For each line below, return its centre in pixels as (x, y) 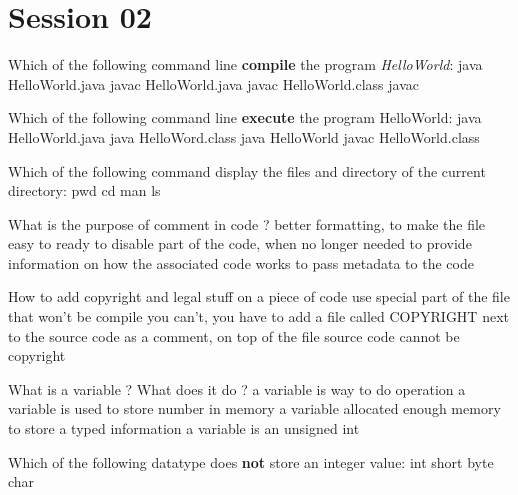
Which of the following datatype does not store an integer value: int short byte (251, 461)
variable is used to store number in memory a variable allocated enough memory (254, 408)
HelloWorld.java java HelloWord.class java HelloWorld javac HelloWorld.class (244, 136)
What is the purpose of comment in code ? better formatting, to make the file (247, 223)
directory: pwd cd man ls (84, 190)
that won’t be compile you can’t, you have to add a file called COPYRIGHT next (258, 316)
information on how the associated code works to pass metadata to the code (241, 262)
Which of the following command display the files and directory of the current (247, 170)
